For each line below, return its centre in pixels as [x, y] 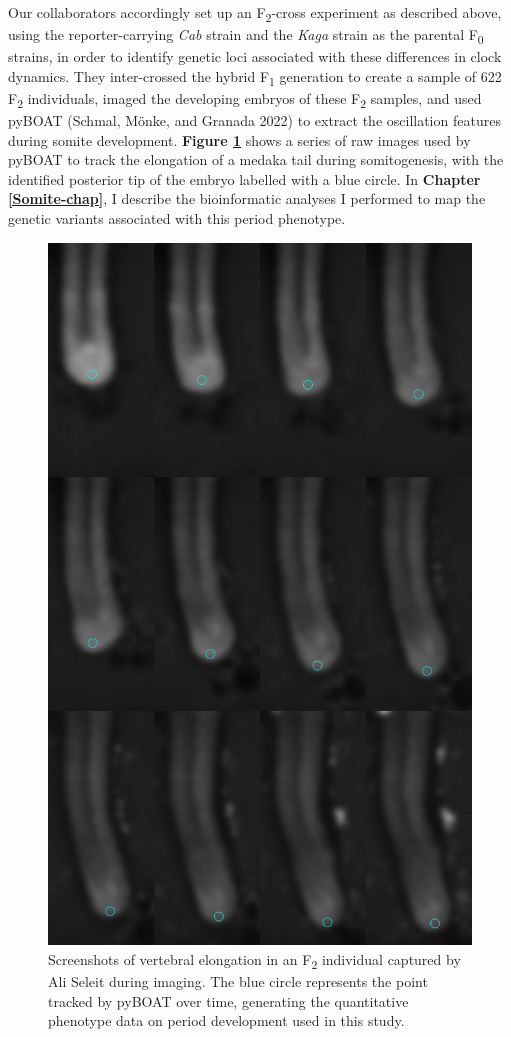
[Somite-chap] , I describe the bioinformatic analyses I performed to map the [247, 198]
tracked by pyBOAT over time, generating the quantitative [228, 1000]
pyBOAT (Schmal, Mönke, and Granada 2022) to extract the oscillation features [254, 120]
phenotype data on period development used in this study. [226, 1020]
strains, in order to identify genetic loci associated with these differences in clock [255, 56]
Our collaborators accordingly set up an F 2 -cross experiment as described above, [255, 13]
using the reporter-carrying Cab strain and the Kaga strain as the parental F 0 [246, 35]
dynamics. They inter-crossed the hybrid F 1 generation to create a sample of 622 [255, 77]
